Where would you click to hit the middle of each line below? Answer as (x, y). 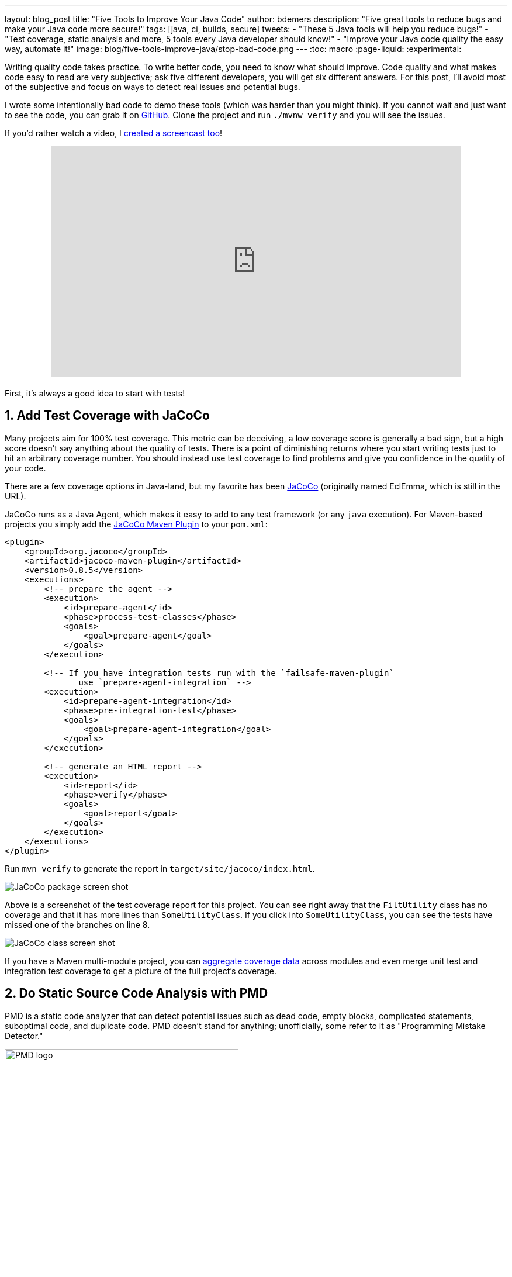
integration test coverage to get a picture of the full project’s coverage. (141, 971)
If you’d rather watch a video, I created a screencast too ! (114, 133)
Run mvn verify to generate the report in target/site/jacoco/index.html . (160, 868)
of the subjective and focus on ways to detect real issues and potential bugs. (153, 87)
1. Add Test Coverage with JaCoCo (107, 416)
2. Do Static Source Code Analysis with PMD (136, 993)
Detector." (24, 1036)
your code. (25, 468)
